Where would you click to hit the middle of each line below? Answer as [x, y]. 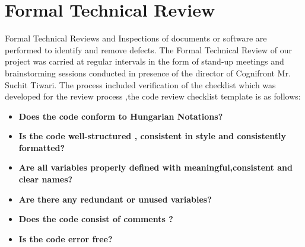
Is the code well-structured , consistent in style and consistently [152, 136]
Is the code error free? [66, 238]
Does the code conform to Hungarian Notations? [121, 116]
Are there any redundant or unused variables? [115, 199]
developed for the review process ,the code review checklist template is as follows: [153, 96]
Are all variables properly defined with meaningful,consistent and [155, 167]
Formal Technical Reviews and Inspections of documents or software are [136, 38]
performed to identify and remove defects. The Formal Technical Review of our [149, 49]
